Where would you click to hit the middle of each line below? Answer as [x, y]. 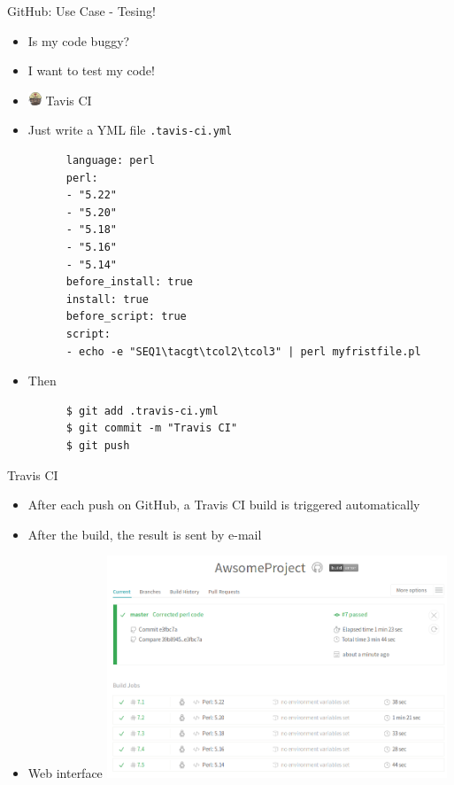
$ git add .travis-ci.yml [142, 411]
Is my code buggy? [79, 40]
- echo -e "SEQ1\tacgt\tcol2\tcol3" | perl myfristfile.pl [243, 351]
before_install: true [129, 282]
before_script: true [126, 317]
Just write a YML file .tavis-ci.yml [130, 130]
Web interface [65, 772]
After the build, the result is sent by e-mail [145, 534]
